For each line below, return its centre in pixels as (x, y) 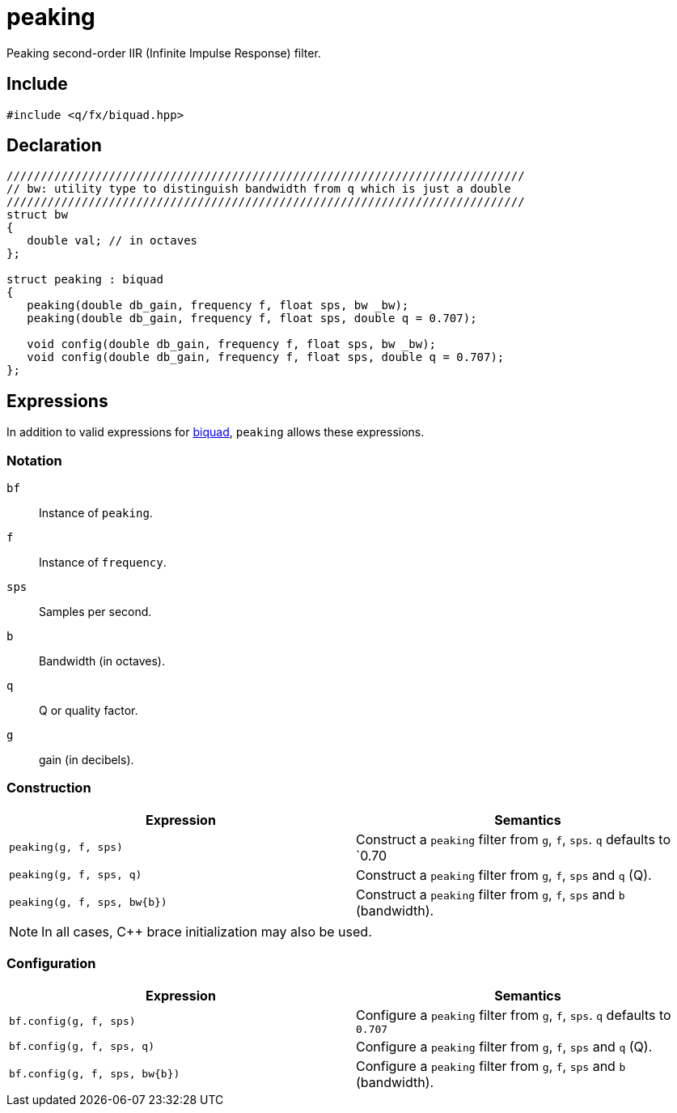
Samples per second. (95, 612)
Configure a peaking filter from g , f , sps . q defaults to (514, 1015)
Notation (34, 460)
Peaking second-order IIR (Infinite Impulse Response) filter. (164, 53)
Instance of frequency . (103, 563)
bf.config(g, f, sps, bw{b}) (95, 1074)
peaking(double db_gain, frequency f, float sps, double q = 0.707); (252, 319)
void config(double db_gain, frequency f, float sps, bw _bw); (232, 344)
